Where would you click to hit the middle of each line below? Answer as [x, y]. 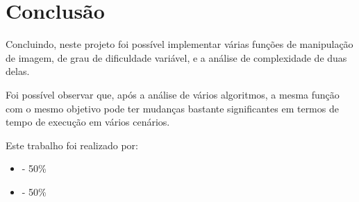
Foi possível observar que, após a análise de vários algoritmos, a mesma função [173, 94]
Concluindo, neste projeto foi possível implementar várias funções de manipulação [179, 44]
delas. [18, 71]
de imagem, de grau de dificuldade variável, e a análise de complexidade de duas [176, 57]
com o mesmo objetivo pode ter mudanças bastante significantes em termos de [172, 108]
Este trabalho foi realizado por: [72, 145]
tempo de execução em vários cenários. [88, 122]
